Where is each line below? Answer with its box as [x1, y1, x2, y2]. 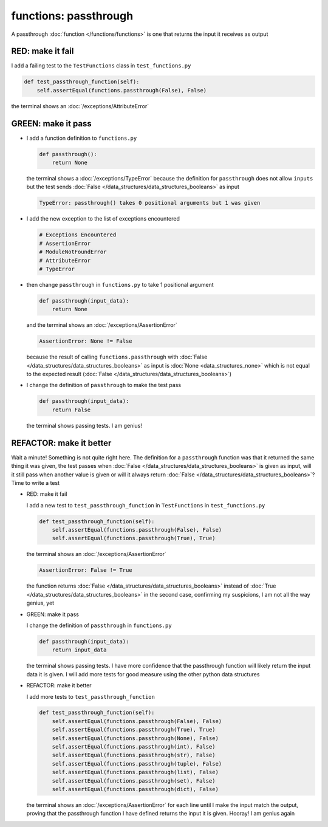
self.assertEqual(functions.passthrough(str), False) [52, 752, 216, 759]
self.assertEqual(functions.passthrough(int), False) [52, 743, 216, 750]
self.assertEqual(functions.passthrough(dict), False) [52, 786, 219, 792]
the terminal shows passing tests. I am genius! [26, 422, 142, 429]
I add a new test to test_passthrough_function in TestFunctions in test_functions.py [26, 501, 265, 509]
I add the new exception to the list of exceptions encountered [26, 215, 180, 222]
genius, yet [26, 599, 55, 607]
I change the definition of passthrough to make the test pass [26, 382, 182, 389]
